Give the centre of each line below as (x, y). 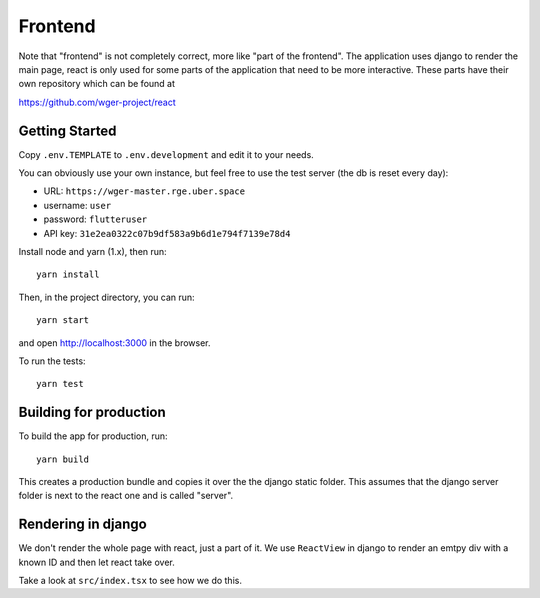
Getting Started (67, 130)
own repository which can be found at (96, 84)
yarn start (63, 320)
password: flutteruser (95, 219)
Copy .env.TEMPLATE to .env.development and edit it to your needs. (166, 154)
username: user (77, 205)
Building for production (92, 412)
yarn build (63, 459)
